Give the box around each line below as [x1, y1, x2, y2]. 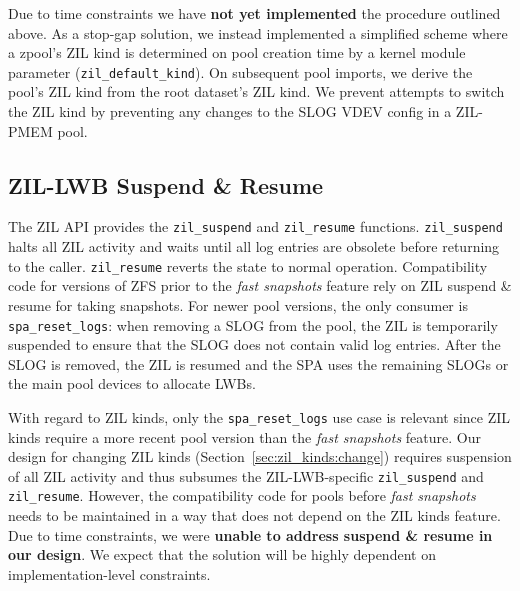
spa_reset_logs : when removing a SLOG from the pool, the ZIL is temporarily [8, 314, 498, 335]
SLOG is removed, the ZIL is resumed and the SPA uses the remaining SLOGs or [8, 353, 509, 374]
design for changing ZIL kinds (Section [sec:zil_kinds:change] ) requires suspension [8, 446, 512, 467]
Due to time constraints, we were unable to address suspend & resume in [8, 524, 493, 545]
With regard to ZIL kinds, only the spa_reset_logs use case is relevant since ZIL [8, 406, 511, 427]
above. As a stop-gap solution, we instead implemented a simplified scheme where [8, 22, 508, 43]
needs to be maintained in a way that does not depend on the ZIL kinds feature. [8, 505, 501, 526]
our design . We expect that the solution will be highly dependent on [8, 544, 436, 565]
